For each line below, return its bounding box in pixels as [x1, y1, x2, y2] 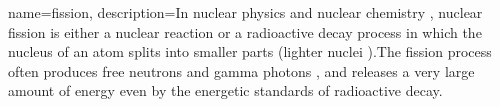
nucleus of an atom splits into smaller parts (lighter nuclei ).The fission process [8, 41, 492, 62]
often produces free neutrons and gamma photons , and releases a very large [8, 60, 475, 81]
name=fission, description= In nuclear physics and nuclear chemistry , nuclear [8, 2, 483, 22]
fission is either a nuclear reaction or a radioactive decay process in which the [8, 21, 482, 42]
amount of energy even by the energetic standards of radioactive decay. [8, 80, 443, 101]
